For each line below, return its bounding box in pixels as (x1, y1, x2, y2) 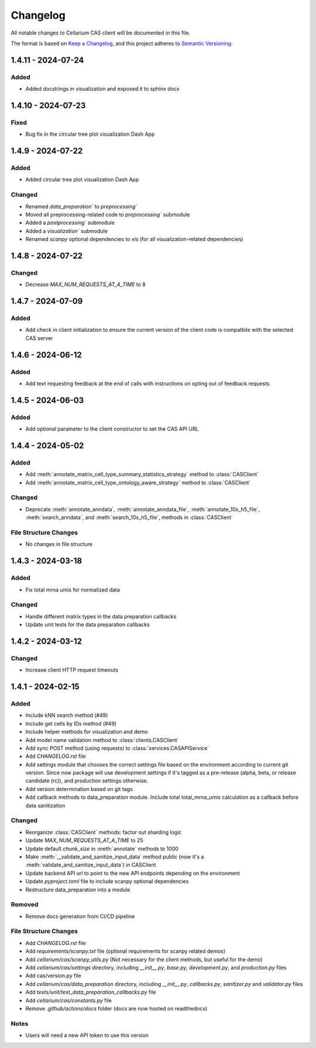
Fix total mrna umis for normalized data (25, 586, 120, 593)
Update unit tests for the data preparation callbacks (25, 621, 150, 628)
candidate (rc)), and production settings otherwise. (25, 777, 149, 784)
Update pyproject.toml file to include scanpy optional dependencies (25, 878, 189, 885)
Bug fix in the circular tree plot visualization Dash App (25, 130, 155, 138)
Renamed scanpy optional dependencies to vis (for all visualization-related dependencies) (25, 236, 243, 243)
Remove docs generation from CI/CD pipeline (25, 913, 135, 920)
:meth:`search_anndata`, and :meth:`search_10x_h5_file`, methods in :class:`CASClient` (25, 514, 233, 521)
